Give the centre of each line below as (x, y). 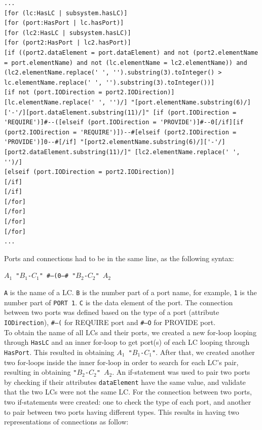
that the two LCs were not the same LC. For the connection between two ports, (128, 392)
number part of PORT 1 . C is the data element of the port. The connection (119, 302)
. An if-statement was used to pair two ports (181, 372)
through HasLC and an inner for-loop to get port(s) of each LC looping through (127, 342)
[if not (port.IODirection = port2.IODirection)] (89, 93)
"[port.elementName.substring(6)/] (191, 102)
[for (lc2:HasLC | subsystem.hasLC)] (68, 33)
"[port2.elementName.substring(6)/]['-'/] (153, 142)
